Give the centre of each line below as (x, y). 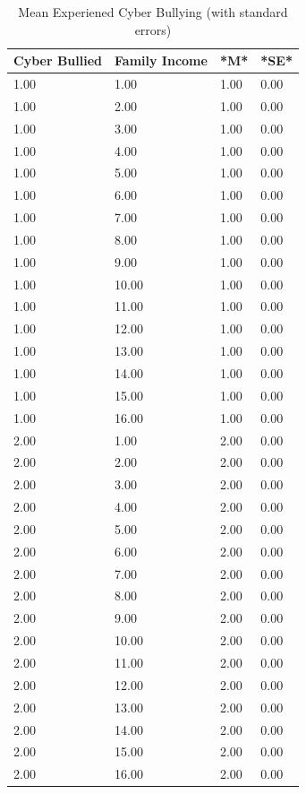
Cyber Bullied (58, 60)
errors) (153, 29)
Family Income (161, 60)
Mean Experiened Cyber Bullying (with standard (153, 12)
